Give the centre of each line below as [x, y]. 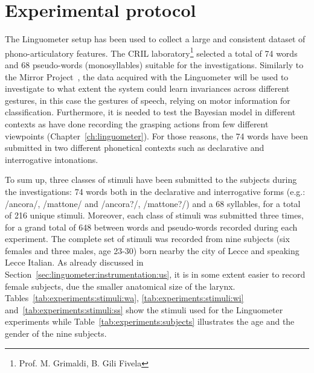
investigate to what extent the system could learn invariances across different [147, 88]
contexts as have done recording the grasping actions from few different [137, 123]
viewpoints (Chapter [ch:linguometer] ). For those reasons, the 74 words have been [157, 135]
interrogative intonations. [52, 159]
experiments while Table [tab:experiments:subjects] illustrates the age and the [150, 321]
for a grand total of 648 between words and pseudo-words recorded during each [151, 227]
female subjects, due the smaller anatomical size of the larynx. [120, 286]
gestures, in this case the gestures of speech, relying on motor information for [148, 100]
